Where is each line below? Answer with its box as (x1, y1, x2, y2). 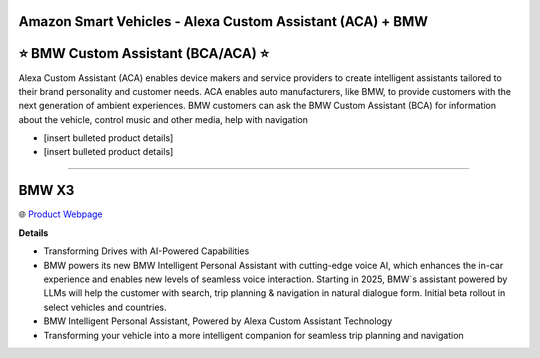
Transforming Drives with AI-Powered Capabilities (43, 245, 250, 257)
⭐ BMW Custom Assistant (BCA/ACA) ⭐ (18, 45, 270, 62)
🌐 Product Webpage (18, 208, 104, 220)
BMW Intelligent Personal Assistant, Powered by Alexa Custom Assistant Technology (43, 315, 393, 327)
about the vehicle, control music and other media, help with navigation (18, 113, 309, 125)
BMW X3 (18, 182, 75, 199)
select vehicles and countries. (43, 301, 167, 313)
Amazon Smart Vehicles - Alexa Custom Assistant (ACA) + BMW (18, 13, 429, 30)
